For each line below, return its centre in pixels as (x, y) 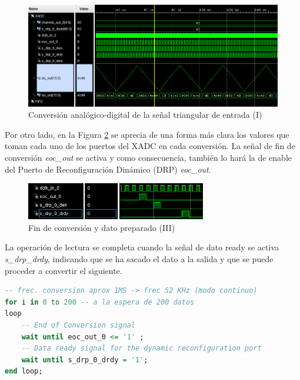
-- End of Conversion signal (78, 325)
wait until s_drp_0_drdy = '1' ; (85, 360)
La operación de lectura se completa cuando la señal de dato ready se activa (142, 247)
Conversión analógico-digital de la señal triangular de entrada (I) (145, 115)
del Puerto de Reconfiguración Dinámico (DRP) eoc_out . (108, 169)
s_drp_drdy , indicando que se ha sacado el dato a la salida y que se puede (139, 258)
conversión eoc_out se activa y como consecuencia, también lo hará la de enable (149, 157)
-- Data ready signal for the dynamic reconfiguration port (141, 348)
